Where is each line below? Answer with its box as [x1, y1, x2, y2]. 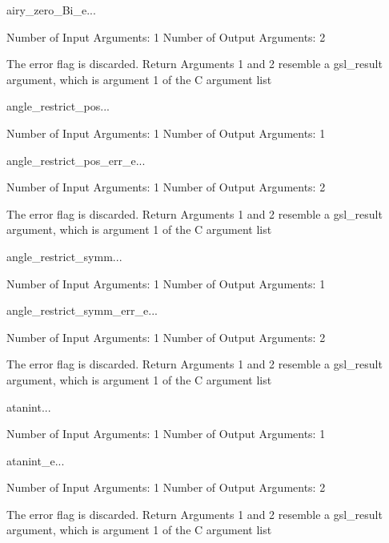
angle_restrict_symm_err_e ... [6, 302, 158, 319]
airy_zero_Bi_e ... [6, 2, 96, 18]
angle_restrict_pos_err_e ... [6, 151, 146, 168]
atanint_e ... [6, 452, 65, 469]
